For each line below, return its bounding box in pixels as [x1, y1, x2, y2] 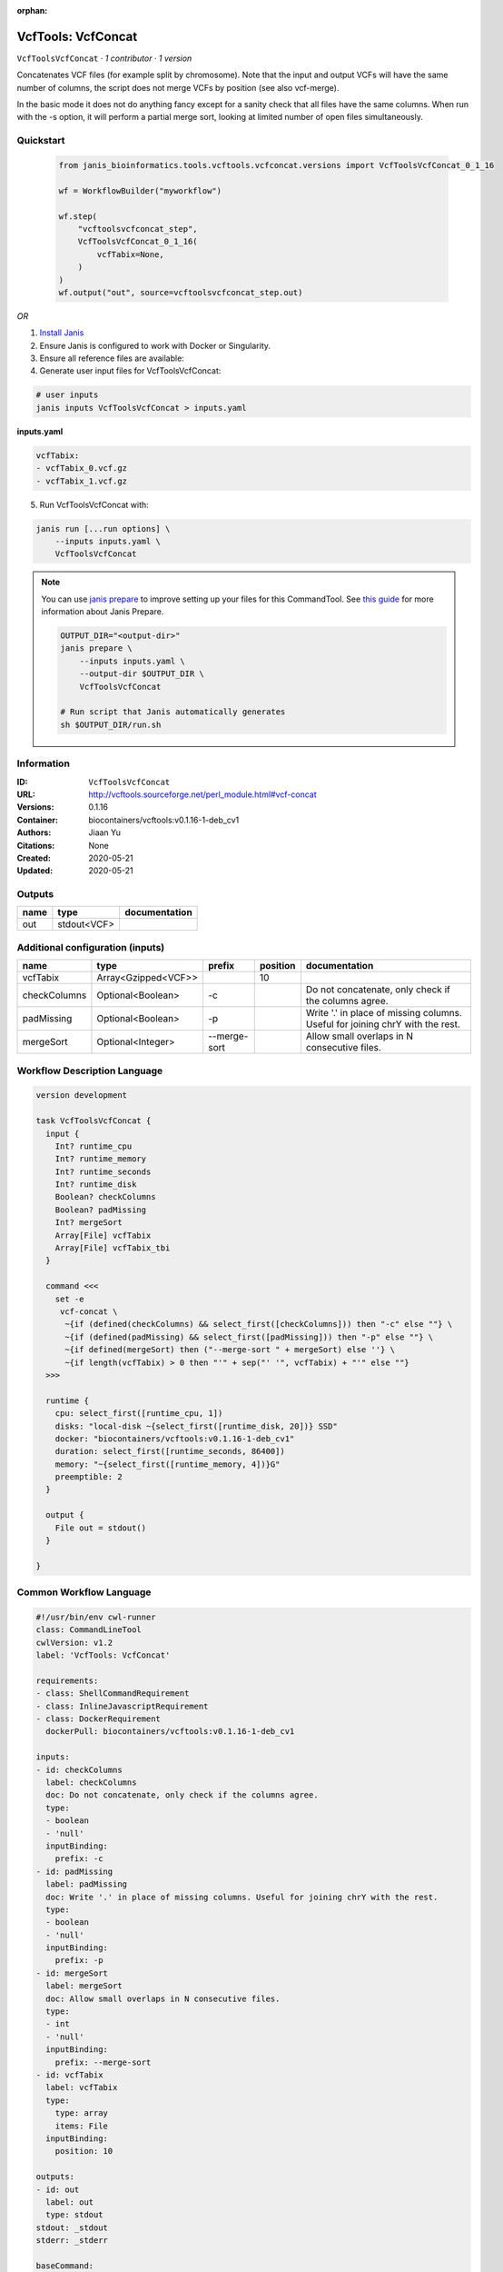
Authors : [16, 827, 52, 838]
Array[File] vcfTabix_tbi [54, 1243, 171, 1253]
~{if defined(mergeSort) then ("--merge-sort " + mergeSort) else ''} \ [64, 1345, 395, 1355]
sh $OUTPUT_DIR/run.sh [60, 719, 162, 730]
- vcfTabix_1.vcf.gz [35, 475, 127, 486]
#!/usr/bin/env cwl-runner [35, 1611, 156, 1622]
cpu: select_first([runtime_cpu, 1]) [54, 1409, 223, 1419]
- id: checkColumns [35, 1764, 123, 1775]
